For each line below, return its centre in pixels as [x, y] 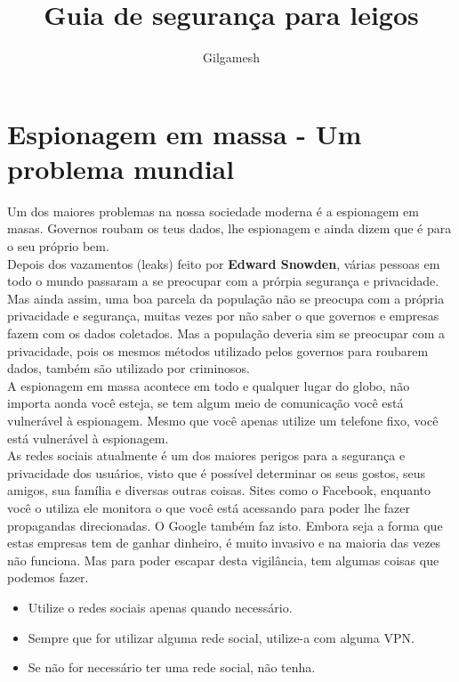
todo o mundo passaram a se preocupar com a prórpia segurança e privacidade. [223, 281]
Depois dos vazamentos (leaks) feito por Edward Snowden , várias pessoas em [224, 263]
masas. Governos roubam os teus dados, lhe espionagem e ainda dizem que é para [229, 228]
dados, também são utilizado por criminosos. [129, 368]
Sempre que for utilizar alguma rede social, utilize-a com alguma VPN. [221, 637]
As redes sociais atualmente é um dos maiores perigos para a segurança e [206, 455]
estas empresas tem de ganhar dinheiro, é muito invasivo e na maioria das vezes [224, 543]
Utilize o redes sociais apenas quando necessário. [160, 607]
